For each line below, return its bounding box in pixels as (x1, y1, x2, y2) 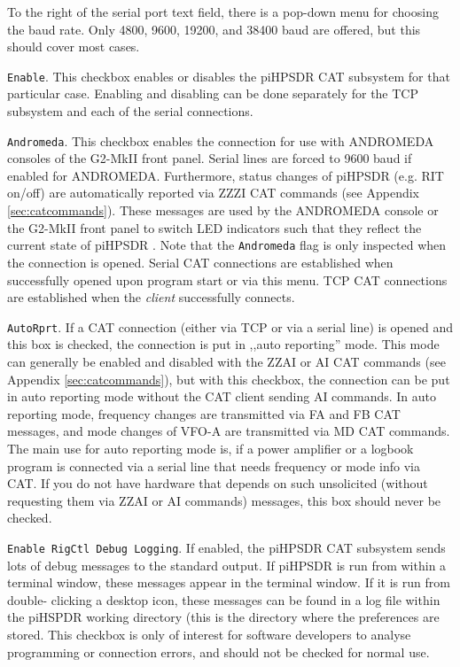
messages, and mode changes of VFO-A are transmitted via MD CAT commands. (7, 422, 450, 440)
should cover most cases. (7, 37, 140, 56)
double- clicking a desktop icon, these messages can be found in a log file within (7, 590, 441, 609)
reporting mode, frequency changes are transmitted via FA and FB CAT (7, 404, 401, 423)
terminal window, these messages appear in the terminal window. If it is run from (7, 573, 450, 592)
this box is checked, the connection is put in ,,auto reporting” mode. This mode (7, 335, 440, 353)
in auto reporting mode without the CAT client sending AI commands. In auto (7, 387, 437, 406)
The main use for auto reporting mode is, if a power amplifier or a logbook (7, 438, 414, 457)
